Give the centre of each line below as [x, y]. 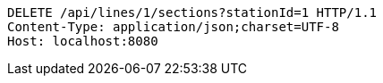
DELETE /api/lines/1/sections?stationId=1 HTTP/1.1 [192, 12]
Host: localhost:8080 [83, 41]
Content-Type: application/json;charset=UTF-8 [173, 27]
